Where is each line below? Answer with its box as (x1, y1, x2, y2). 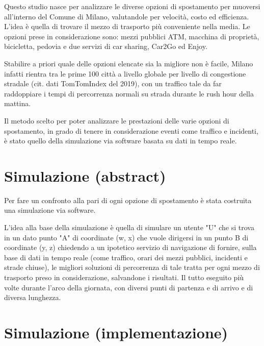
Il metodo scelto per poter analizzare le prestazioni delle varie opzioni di (4, 115, 229, 126)
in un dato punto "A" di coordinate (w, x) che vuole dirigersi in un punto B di (4, 232, 249, 242)
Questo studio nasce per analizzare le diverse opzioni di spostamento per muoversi (4, 1, 260, 11)
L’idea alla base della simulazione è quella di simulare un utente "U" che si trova (4, 222, 254, 233)
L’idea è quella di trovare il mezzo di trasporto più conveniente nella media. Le (4, 21, 250, 32)
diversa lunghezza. (4, 292, 61, 303)
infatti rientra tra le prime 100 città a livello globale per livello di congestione (4, 68, 246, 79)
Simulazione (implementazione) (4, 322, 228, 342)
